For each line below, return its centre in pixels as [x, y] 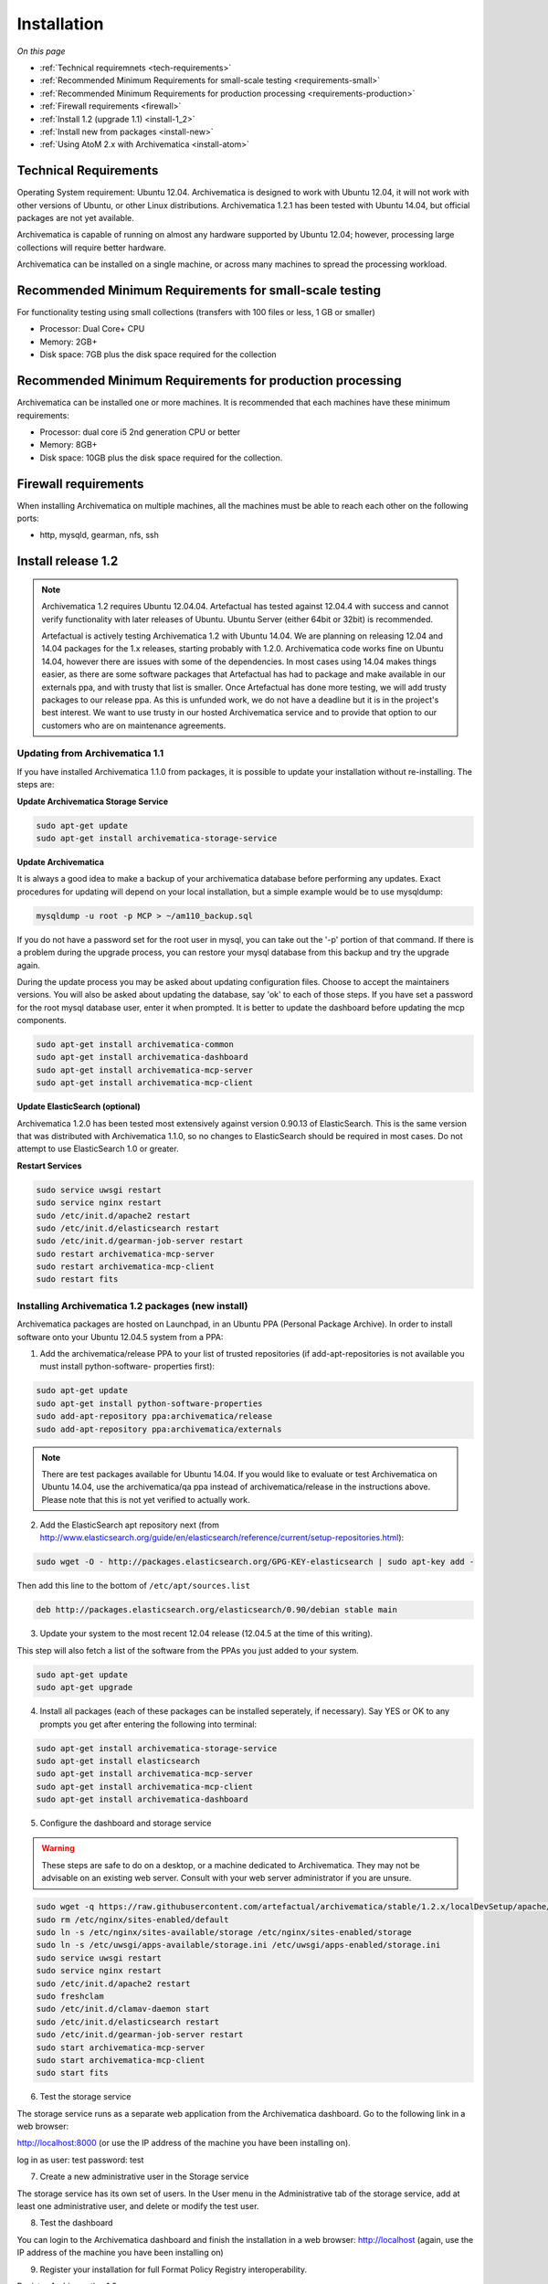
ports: [28, 518]
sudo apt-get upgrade [84, 1687]
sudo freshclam [70, 1996]
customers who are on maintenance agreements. [134, 725]
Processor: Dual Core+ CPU [92, 329]
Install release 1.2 [68, 561]
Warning [58, 1848]
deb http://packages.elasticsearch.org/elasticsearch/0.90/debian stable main [216, 1610]
